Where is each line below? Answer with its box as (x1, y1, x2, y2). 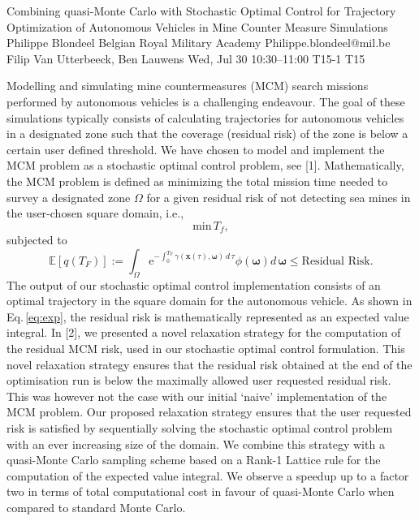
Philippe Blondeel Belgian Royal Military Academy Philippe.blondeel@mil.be (6, 34, 391, 51)
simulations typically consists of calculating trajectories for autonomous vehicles (6, 109, 404, 126)
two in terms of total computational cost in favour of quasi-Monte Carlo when (6, 483, 395, 500)
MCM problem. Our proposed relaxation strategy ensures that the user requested (6, 403, 412, 420)
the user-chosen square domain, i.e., (6, 205, 184, 222)
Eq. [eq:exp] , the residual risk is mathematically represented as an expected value (6, 308, 409, 325)
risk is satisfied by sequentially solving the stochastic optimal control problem (6, 419, 393, 436)
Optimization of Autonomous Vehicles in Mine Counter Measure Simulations (6, 18, 388, 35)
